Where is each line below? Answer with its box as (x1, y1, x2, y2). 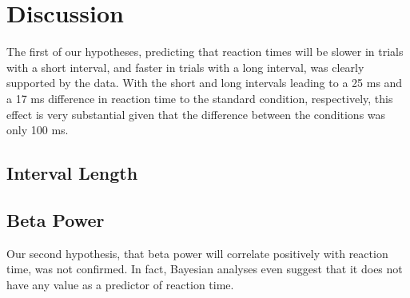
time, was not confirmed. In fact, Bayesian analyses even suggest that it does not (6, 260, 403, 277)
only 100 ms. (6, 121, 69, 138)
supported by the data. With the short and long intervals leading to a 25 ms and (6, 74, 403, 91)
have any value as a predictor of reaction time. (6, 276, 234, 292)
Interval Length (6, 161, 138, 185)
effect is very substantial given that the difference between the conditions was (6, 105, 386, 122)
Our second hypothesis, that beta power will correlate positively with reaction (6, 244, 388, 261)
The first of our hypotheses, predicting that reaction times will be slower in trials (6, 43, 404, 60)
